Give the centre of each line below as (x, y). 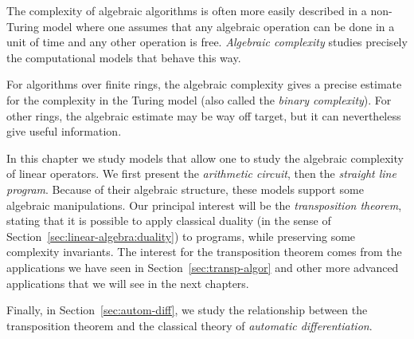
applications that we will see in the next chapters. (128, 283)
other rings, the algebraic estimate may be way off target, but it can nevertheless (204, 115)
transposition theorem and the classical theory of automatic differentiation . (189, 325)
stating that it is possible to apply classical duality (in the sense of (169, 221)
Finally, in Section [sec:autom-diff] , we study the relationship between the (187, 310)
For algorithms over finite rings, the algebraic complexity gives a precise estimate (204, 84)
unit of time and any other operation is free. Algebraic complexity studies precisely (207, 42)
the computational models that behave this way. (124, 57)
